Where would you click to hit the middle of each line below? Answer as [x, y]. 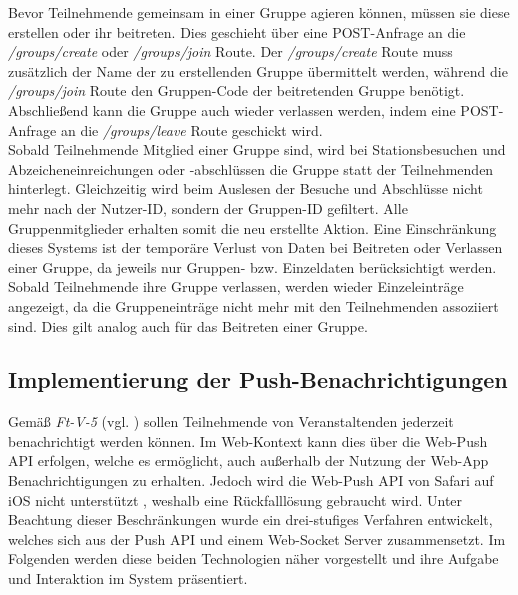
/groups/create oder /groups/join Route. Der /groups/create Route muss [230, 51]
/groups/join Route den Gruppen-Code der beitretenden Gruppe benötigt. [236, 90]
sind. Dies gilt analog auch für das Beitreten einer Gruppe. [188, 325]
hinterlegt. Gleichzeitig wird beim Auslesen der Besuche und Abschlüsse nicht [245, 188]
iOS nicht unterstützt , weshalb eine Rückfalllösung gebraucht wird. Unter [235, 499]
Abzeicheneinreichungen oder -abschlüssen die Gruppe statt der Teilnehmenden [251, 168]
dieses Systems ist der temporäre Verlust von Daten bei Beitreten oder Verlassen [255, 247]
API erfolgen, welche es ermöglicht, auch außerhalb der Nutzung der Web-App [248, 460]
